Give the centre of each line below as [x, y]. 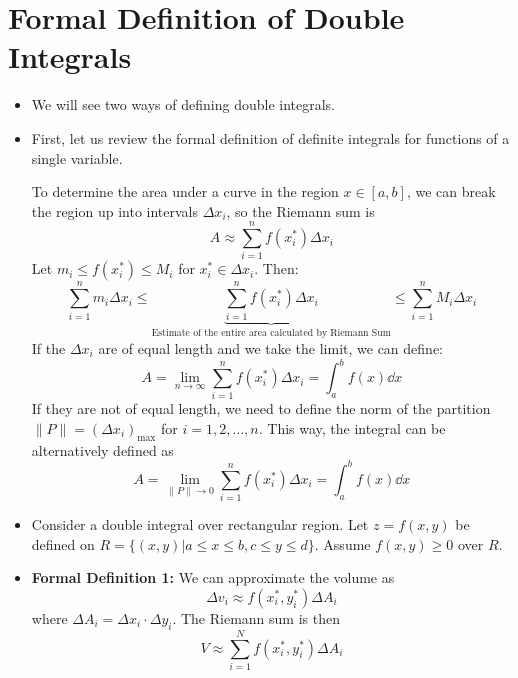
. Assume [342, 543]
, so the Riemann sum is [300, 210]
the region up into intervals [115, 210]
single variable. [77, 157]
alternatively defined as [102, 449]
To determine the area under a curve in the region [185, 191]
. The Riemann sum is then [256, 617]
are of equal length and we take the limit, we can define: [270, 347]
